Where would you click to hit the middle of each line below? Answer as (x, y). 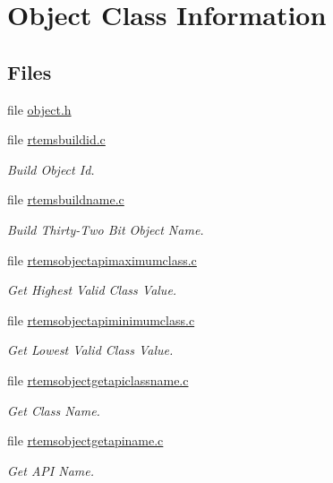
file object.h (39, 109)
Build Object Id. (51, 169)
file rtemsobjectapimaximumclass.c (102, 259)
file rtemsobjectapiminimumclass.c (101, 319)
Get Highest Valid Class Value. (92, 290)
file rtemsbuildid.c (56, 139)
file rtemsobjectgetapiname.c (85, 440)
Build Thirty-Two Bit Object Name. (106, 229)
